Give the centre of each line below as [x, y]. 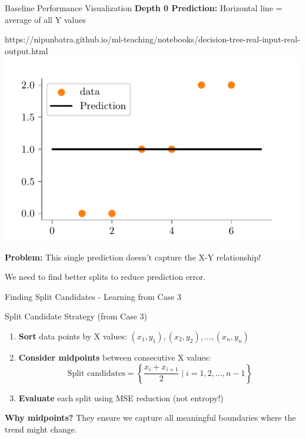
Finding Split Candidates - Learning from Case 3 [93, 296]
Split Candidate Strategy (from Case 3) [76, 316]
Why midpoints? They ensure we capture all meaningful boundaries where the [150, 417]
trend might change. [41, 429]
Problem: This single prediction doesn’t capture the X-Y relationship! [133, 257]
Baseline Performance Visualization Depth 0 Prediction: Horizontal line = [144, 8]
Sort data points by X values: [73, 336]
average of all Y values [45, 19]
